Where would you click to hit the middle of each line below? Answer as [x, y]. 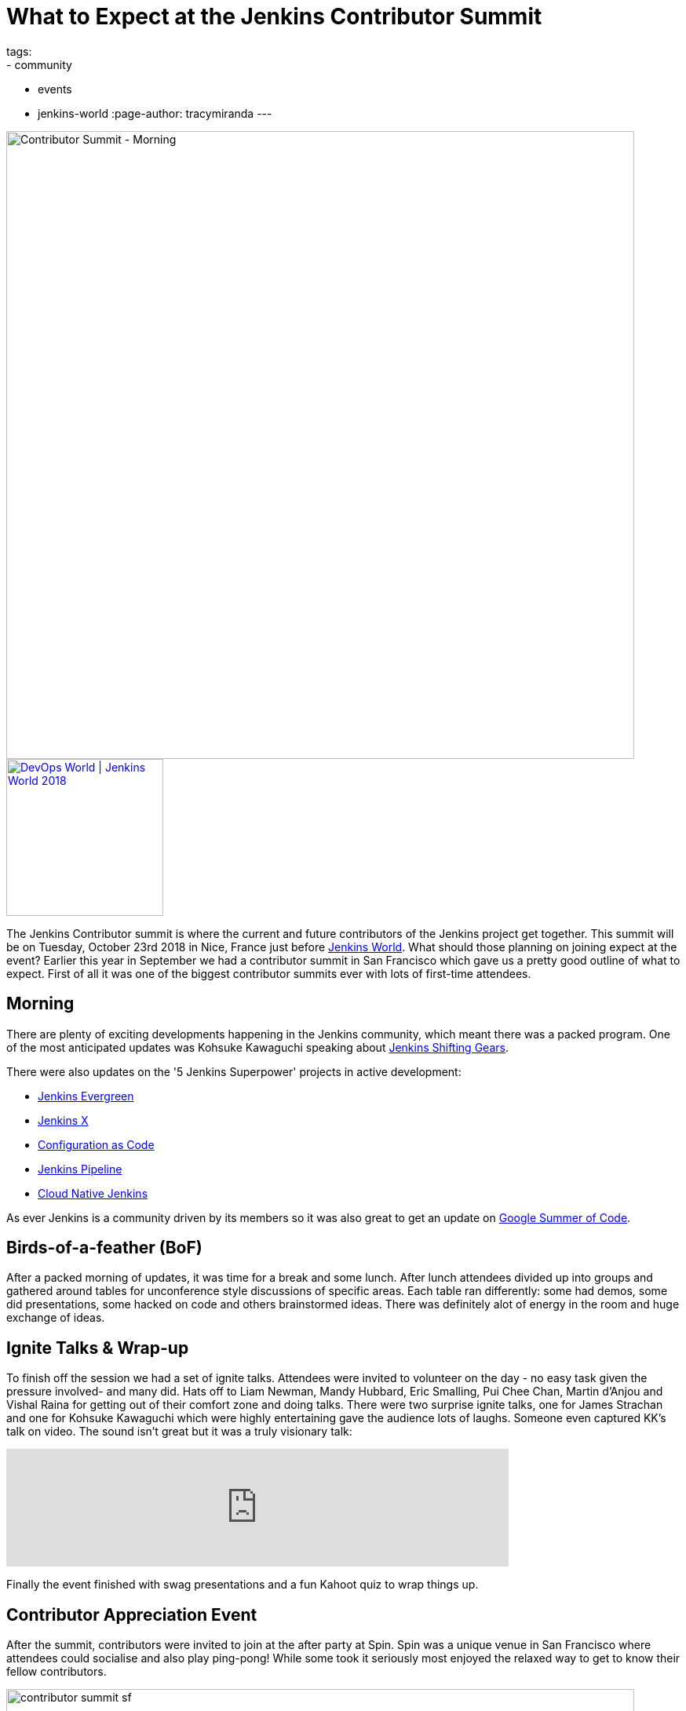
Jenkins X [63, 1120]
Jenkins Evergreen [86, 1096]
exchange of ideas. [56, 1318]
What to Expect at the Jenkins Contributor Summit [274, 16]
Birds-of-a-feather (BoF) [104, 1248]
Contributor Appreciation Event [132, 1614]
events [55, 89]
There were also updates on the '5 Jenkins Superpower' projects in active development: [234, 1071]
